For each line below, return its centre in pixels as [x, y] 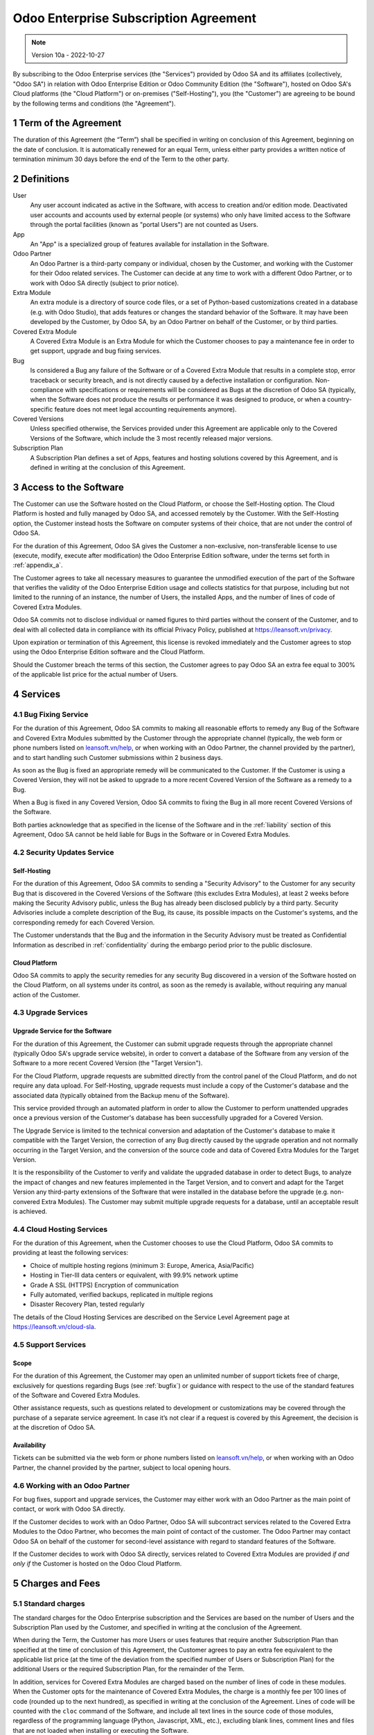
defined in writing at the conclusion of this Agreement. [108, 468]
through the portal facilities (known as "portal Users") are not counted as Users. [144, 225]
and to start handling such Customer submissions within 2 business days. [118, 757]
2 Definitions [41, 179]
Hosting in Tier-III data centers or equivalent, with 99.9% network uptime [134, 1275]
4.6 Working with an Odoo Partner [71, 1485]
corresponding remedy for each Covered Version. [84, 922]
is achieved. [30, 1211]
